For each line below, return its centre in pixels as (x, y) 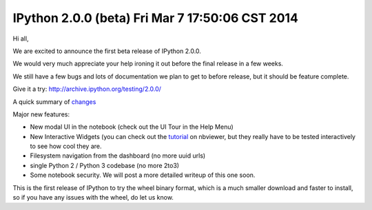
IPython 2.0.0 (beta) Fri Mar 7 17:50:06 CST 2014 (156, 18)
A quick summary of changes (54, 102)
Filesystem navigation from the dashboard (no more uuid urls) (118, 156)
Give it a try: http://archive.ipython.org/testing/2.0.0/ (87, 89)
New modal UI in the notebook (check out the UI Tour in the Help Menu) (132, 127)
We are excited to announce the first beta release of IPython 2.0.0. (107, 51)
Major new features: (41, 114)
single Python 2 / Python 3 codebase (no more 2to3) (104, 165)
